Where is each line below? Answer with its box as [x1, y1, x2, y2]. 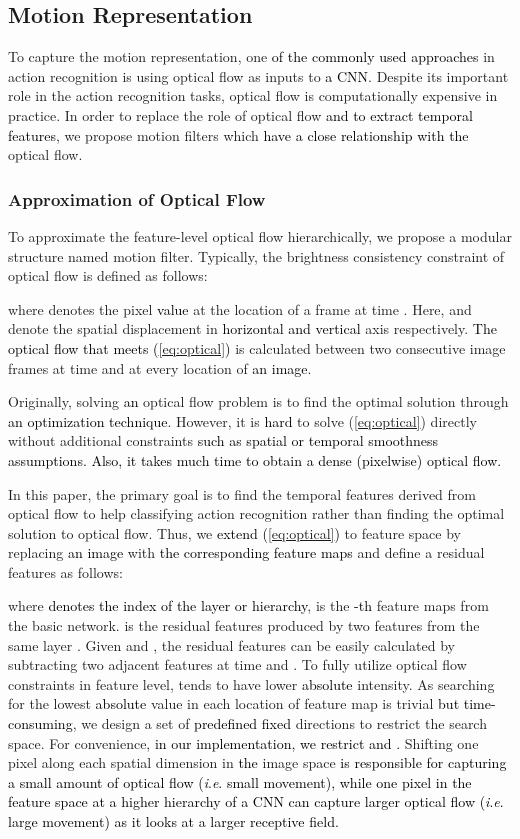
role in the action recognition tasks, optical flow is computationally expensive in [8, 85, 498, 106]
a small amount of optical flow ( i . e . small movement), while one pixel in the [8, 771, 472, 792]
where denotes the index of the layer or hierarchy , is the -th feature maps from [8, 595, 489, 616]
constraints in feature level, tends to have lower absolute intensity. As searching [8, 673, 495, 694]
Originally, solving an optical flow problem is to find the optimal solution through [8, 391, 509, 412]
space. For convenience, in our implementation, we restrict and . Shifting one [8, 732, 479, 753]
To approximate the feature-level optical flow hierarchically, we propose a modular [8, 225, 512, 246]
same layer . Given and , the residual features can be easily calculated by [8, 634, 455, 655]
